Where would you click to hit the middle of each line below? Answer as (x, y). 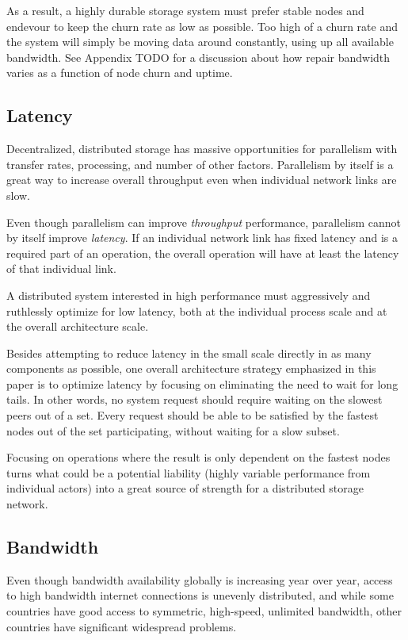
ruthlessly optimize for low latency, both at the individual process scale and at (197, 310)
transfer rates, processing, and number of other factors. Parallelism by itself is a (200, 164)
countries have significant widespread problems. (122, 626)
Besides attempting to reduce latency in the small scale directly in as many (189, 353)
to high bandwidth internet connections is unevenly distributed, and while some (200, 595)
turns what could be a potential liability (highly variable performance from (189, 472)
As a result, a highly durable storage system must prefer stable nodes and (185, 10)
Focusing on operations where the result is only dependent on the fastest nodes (198, 457)
